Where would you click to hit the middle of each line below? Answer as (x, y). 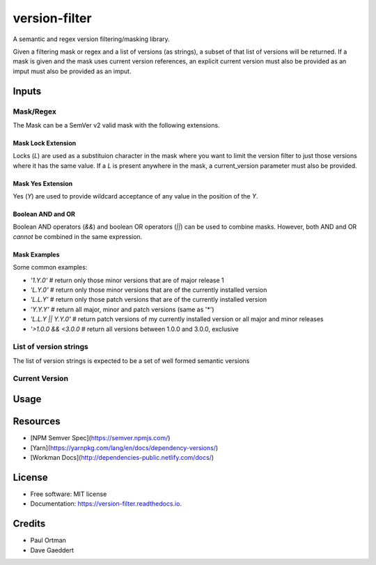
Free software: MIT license (69, 494)
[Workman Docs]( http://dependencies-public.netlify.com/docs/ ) (122, 457)
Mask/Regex (35, 111)
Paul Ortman (48, 541)
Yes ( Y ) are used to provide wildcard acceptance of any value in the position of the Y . (135, 196)
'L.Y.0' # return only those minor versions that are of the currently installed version (149, 290)
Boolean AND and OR (44, 214)
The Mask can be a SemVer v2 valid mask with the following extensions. (116, 125)
